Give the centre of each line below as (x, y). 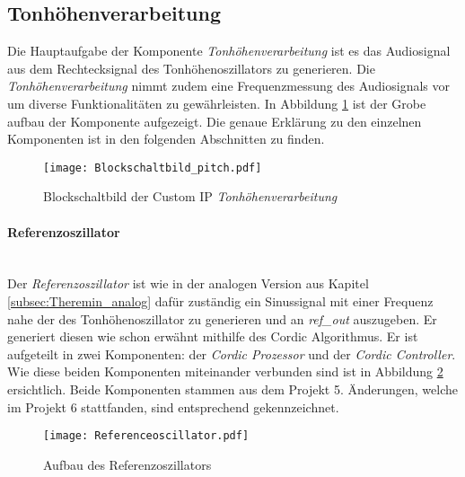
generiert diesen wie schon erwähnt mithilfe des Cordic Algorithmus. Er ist (213, 336)
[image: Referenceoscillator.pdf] (146, 436)
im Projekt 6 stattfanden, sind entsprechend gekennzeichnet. (173, 406)
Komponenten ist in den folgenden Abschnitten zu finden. (166, 139)
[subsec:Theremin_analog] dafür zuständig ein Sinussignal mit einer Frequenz (220, 301)
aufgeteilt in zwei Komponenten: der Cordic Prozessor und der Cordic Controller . (232, 353)
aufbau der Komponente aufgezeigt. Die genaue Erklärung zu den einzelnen (215, 121)
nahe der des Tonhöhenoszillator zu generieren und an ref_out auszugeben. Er (222, 318)
